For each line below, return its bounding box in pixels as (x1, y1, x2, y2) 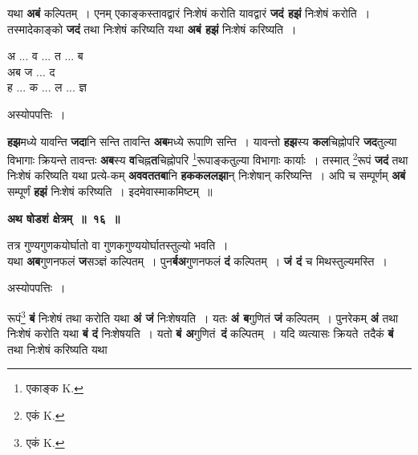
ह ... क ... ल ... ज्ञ (7, 79, 87, 95)
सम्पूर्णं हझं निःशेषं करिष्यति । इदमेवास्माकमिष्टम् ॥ (7, 183, 213, 199)
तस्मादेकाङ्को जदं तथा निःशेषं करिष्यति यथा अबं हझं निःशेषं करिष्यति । (7, 20, 297, 37)
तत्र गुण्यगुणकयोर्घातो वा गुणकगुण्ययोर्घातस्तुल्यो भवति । (7, 237, 229, 254)
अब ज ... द (7, 63, 55, 79)
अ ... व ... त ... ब (7, 47, 83, 64)
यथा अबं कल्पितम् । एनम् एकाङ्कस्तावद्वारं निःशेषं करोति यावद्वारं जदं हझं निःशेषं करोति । (7, 5, 371, 21)
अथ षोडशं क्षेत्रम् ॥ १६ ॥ (7, 209, 120, 226)
